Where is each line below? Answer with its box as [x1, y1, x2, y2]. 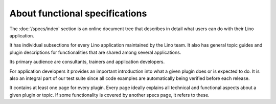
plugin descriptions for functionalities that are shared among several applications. [9, 49, 181, 55]
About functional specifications [9, 8, 147, 19]
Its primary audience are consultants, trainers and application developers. [9, 59, 165, 65]
